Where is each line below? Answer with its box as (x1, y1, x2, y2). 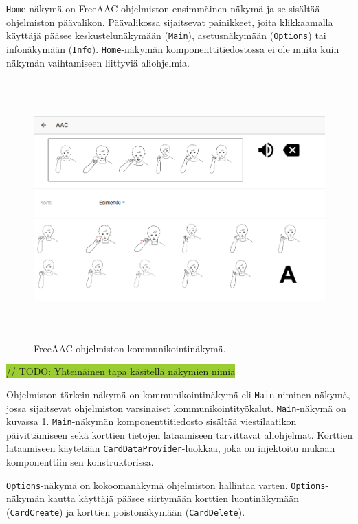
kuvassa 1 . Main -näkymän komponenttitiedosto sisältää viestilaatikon (6, 414, 297, 429)
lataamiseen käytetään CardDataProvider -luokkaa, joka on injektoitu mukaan (6, 441, 335, 455)
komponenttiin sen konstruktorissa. (6, 455, 154, 469)
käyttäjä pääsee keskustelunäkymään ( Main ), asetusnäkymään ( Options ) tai (6, 28, 326, 43)
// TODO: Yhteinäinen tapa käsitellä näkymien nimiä (6, 364, 236, 378)
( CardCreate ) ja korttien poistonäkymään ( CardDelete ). (6, 504, 245, 519)
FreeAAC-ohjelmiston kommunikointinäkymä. (34, 341, 226, 355)
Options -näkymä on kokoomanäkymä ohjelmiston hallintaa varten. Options (6, 477, 326, 492)
